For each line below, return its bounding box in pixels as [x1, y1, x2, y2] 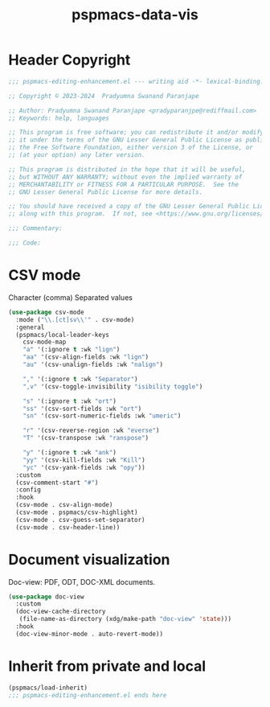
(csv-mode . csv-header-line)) [15, 523, 121, 532]
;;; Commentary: [8, 224, 63, 232]
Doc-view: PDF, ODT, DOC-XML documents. [8, 577, 156, 586]
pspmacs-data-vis [72, 6, 198, 24]
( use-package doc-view [8, 593, 84, 601]
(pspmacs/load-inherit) [8, 684, 88, 692]
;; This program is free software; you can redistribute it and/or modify [8, 129, 264, 137]
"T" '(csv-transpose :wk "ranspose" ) [22, 434, 149, 442]
